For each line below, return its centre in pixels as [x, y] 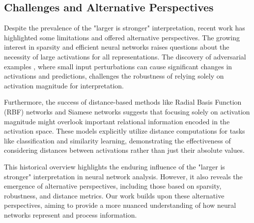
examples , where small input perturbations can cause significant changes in [118, 66]
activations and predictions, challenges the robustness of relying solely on [114, 76]
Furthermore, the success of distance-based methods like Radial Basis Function [123, 102]
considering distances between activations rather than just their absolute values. [124, 150]
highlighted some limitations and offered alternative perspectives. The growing [122, 37]
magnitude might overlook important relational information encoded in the [117, 121]
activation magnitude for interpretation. [64, 85]
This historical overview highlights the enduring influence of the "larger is [114, 166]
